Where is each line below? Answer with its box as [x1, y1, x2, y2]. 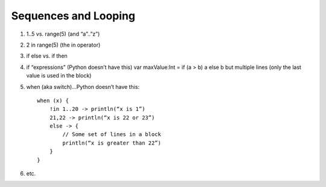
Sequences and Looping [11, 9, 136, 22]
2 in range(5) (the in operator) [26, 41, 101, 48]
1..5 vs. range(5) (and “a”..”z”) [26, 30, 100, 38]
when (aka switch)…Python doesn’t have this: [26, 83, 140, 90]
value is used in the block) [26, 72, 92, 79]
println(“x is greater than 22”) [62, 139, 161, 146]
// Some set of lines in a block [62, 131, 161, 138]
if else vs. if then [26, 52, 68, 60]
